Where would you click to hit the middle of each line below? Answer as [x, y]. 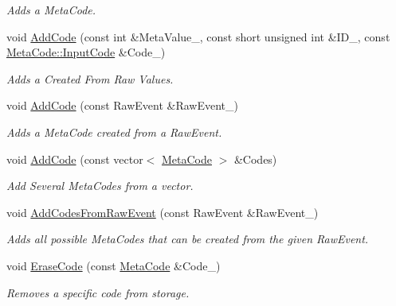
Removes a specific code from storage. [98, 292]
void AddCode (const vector [75, 159]
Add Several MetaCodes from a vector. [100, 186]
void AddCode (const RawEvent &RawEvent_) [122, 105]
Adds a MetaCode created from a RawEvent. [114, 132]
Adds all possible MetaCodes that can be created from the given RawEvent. [188, 239]
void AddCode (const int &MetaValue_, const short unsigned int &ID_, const [198, 36]
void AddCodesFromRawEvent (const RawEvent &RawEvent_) [163, 212]
